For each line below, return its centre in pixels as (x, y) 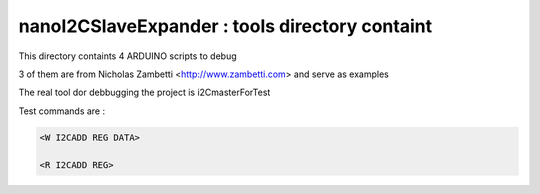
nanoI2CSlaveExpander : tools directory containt (225, 26)
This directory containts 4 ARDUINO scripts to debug (127, 56)
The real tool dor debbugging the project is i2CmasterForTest (144, 92)
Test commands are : (61, 111)
